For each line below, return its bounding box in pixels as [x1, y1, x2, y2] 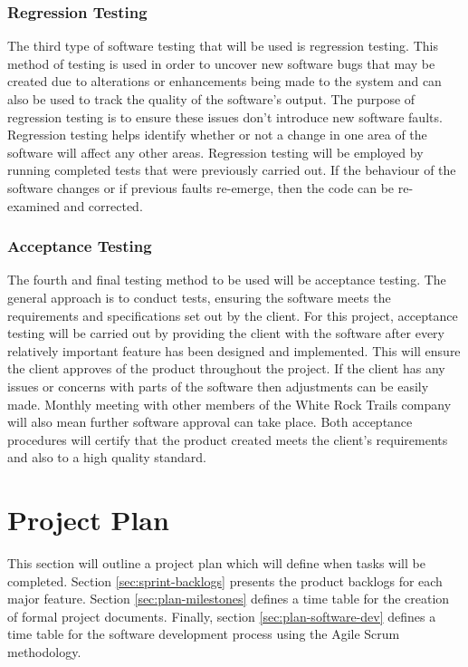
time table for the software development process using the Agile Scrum [7, 624, 400, 643]
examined [7, 196, 60, 215]
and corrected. [63, 196, 143, 215]
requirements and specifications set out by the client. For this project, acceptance [7, 305, 458, 324]
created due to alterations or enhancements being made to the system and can [7, 72, 442, 91]
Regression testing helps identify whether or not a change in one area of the [7, 125, 427, 144]
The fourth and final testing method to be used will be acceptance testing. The [7, 270, 446, 289]
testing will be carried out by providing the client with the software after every [7, 324, 444, 343]
